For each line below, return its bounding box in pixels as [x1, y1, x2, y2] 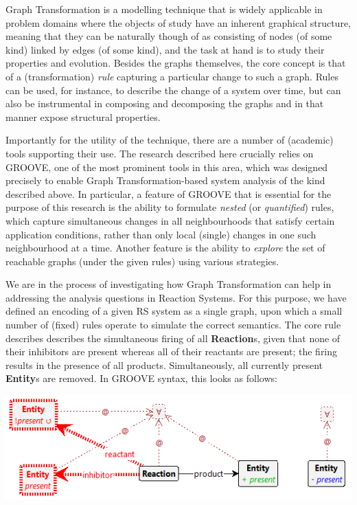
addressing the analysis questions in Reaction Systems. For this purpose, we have [5, 290, 347, 304]
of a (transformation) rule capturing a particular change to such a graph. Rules [5, 69, 338, 83]
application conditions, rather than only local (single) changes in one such [5, 227, 316, 241]
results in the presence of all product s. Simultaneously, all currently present [5, 357, 323, 372]
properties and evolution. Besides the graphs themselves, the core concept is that [5, 56, 346, 70]
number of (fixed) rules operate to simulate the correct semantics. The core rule [5, 317, 341, 332]
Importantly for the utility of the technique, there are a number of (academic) [5, 133, 334, 147]
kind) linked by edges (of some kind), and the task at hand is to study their [5, 42, 325, 56]
